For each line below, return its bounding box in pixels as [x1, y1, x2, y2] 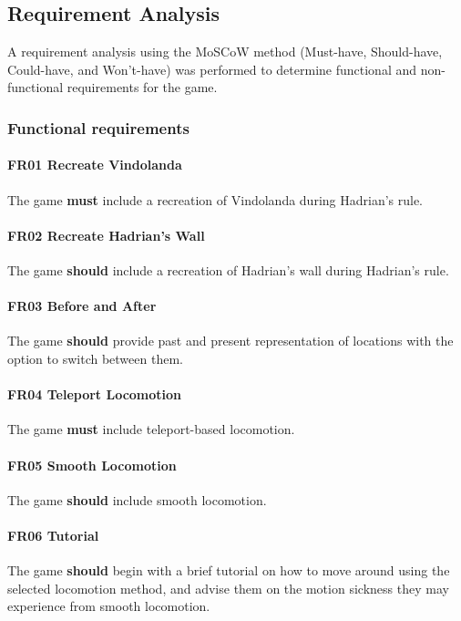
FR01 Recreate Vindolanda [7, 155, 182, 174]
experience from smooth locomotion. [7, 596, 210, 616]
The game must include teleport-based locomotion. [7, 419, 295, 439]
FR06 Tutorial [7, 525, 99, 544]
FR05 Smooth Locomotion [7, 455, 177, 474]
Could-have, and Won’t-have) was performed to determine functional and [7, 59, 417, 78]
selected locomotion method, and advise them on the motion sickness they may [7, 578, 449, 597]
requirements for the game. [67, 78, 218, 97]
